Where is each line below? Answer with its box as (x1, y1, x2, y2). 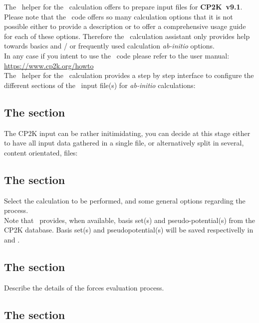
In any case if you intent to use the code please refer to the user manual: (4, 50, 230, 60)
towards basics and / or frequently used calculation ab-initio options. (4, 40, 215, 51)
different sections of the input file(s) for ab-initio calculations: (4, 79, 196, 90)
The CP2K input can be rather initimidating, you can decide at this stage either (4, 127, 251, 138)
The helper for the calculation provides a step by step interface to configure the (4, 70, 254, 80)
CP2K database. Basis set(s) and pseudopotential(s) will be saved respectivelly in (4, 224, 254, 235)
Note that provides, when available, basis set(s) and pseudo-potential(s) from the (4, 214, 256, 225)
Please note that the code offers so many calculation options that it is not (4, 11, 233, 21)
